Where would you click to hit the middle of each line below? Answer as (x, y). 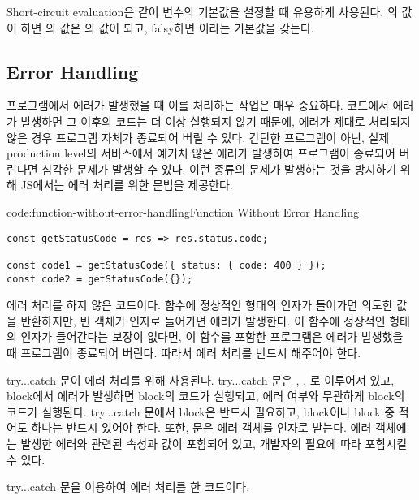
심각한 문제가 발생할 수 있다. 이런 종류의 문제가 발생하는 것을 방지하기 (219, 168)
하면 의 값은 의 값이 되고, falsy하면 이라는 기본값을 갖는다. (167, 27)
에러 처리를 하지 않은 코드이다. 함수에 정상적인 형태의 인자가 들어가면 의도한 (200, 305)
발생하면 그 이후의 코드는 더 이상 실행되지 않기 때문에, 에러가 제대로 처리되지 (216, 121)
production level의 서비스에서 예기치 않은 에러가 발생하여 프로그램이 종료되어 (201, 153)
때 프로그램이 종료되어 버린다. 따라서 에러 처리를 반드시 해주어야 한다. (184, 352)
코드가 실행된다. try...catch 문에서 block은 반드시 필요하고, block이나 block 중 (201, 411)
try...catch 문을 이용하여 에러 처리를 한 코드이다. (128, 487)
